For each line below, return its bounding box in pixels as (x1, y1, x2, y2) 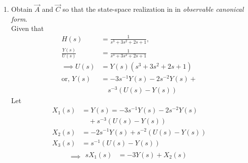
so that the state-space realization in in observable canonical (62, 4, 244, 14)
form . (11, 13, 28, 24)
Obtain (11, 4, 32, 14)
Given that (11, 23, 44, 33)
